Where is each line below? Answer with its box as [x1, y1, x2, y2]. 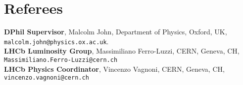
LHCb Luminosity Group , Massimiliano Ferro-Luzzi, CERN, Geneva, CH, [4, 46, 240, 56]
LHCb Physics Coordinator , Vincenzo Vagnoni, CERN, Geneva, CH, [4, 63, 225, 74]
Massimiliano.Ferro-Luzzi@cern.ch [4, 56, 118, 63]
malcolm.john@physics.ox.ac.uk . [4, 36, 109, 46]
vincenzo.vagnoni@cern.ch [4, 74, 89, 82]
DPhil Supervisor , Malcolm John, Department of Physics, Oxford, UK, [4, 27, 227, 37]
